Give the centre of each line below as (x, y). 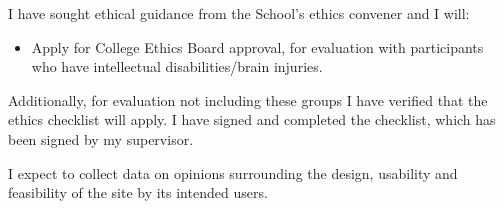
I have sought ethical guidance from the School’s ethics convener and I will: (239, 13)
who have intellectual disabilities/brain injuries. (177, 66)
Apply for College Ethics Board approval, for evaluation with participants (257, 46)
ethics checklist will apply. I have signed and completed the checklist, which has (252, 119)
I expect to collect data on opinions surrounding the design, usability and (233, 172)
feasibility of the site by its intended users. (138, 192)
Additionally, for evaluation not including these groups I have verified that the (248, 99)
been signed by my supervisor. (101, 138)
